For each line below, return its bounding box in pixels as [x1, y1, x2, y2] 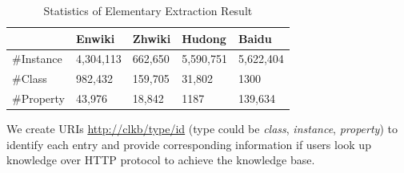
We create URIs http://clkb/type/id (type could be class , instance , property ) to [6, 120, 398, 137]
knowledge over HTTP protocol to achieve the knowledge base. [6, 151, 315, 168]
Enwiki [76, 29, 115, 46]
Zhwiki [132, 29, 171, 46]
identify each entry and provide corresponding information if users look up [6, 136, 371, 152]
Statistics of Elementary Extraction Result [43, 2, 253, 18]
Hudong [182, 29, 226, 46]
